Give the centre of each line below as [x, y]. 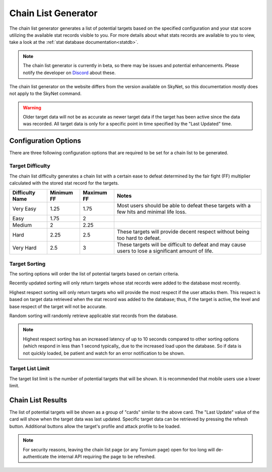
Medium [22, 225]
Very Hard [24, 248]
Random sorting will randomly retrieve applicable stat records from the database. [93, 316]
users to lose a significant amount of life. [165, 251]
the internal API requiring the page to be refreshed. [103, 456]
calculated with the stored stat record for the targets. [64, 183]
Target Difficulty [30, 166]
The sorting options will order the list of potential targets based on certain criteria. [94, 274]
